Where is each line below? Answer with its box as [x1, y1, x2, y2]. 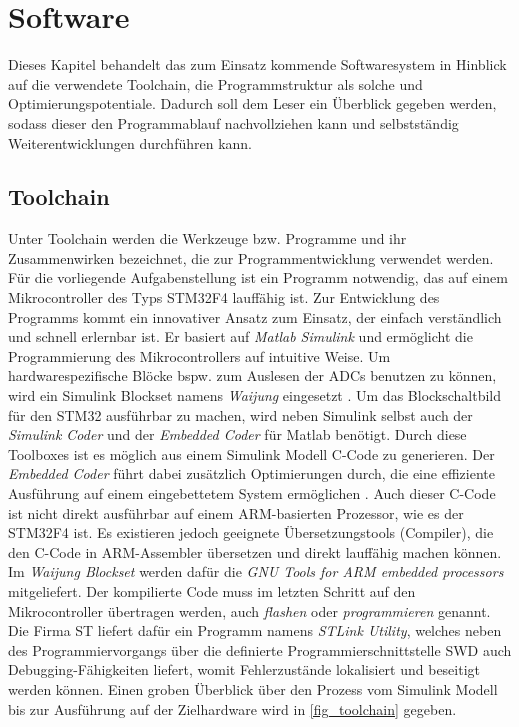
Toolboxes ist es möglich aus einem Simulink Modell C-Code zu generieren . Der [8, 443, 495, 464]
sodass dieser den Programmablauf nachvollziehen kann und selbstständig [8, 112, 459, 133]
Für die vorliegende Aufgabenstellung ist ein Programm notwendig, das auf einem [8, 267, 508, 288]
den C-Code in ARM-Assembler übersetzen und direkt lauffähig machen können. [8, 541, 502, 562]
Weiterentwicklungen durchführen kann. [8, 132, 253, 153]
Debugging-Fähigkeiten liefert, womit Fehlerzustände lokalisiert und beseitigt [8, 659, 481, 680]
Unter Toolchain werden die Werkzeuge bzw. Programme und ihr [8, 228, 407, 249]
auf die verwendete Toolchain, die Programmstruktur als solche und [8, 73, 423, 94]
